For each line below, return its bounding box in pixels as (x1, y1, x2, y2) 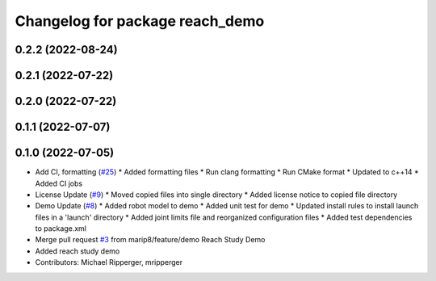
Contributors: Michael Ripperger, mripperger (35, 258, 183, 267)
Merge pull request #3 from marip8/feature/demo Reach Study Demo (35, 235, 266, 245)
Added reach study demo (35, 246, 120, 256)
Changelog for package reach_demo (15, 12, 265, 30)
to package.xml (35, 224, 86, 233)
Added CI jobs (35, 178, 83, 188)
